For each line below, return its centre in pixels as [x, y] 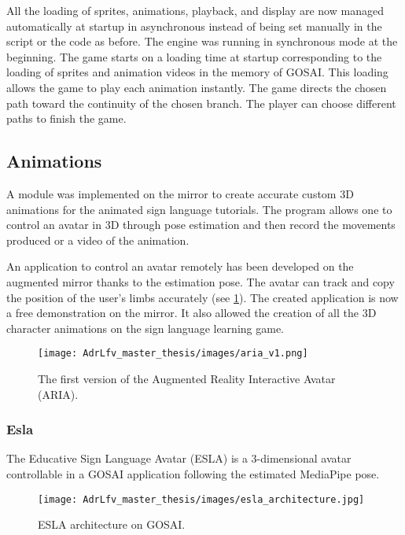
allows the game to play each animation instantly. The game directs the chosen [197, 87]
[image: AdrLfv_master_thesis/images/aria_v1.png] [173, 354]
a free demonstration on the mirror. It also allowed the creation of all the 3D [191, 313]
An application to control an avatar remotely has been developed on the [180, 266]
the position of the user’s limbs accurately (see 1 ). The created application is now [202, 297]
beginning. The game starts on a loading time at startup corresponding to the [194, 56]
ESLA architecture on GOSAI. [112, 524]
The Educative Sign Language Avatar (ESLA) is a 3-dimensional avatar [179, 458]
